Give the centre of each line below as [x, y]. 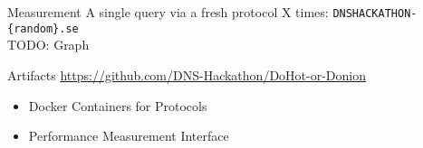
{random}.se [43, 28]
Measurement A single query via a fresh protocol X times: [168, 12]
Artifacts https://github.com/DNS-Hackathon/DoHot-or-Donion [187, 74]
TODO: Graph [48, 45]
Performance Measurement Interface [129, 136]
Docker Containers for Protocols [118, 105]
